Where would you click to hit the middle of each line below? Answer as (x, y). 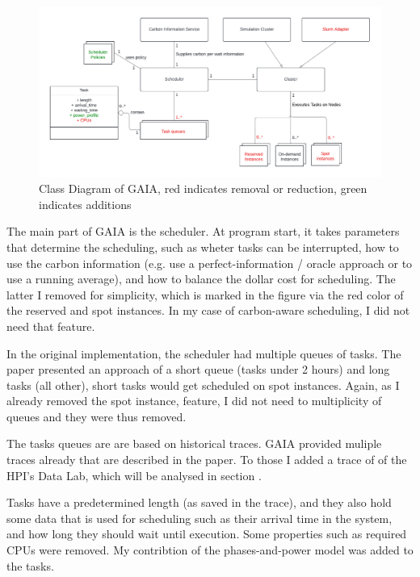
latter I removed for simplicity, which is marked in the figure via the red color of (205, 294)
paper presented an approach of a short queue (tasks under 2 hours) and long (198, 369)
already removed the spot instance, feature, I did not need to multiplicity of (194, 401)
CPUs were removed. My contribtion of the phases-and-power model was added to (210, 550)
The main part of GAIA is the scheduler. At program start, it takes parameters (203, 231)
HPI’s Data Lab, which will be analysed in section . (134, 475)
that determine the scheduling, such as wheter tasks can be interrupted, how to (203, 247)
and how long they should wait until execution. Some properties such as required (207, 534)
